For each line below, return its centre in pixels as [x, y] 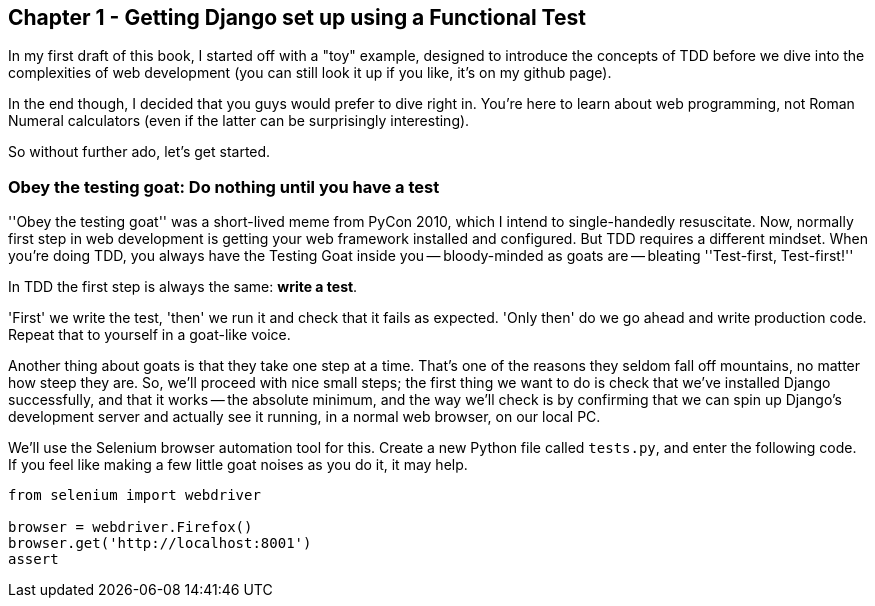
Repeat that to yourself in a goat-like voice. [149, 335]
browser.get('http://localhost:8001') [160, 543]
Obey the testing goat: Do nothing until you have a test [224, 186]
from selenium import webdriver [134, 495]
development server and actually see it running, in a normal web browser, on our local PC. [304, 417]
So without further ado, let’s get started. [139, 152]
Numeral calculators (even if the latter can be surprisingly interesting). [239, 121]
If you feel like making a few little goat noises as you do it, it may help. [238, 465]
